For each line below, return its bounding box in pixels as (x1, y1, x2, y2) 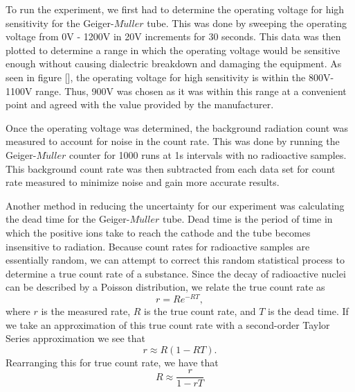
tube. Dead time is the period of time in (162, 212, 333, 226)
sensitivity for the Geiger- (6, 15, 114, 30)
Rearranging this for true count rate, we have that (6, 355, 219, 369)
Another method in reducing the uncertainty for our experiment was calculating (6, 198, 345, 212)
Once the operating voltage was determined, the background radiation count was (6, 120, 348, 135)
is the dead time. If (268, 303, 349, 318)
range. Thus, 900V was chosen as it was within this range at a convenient (35, 83, 347, 98)
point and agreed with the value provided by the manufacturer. (6, 97, 274, 112)
